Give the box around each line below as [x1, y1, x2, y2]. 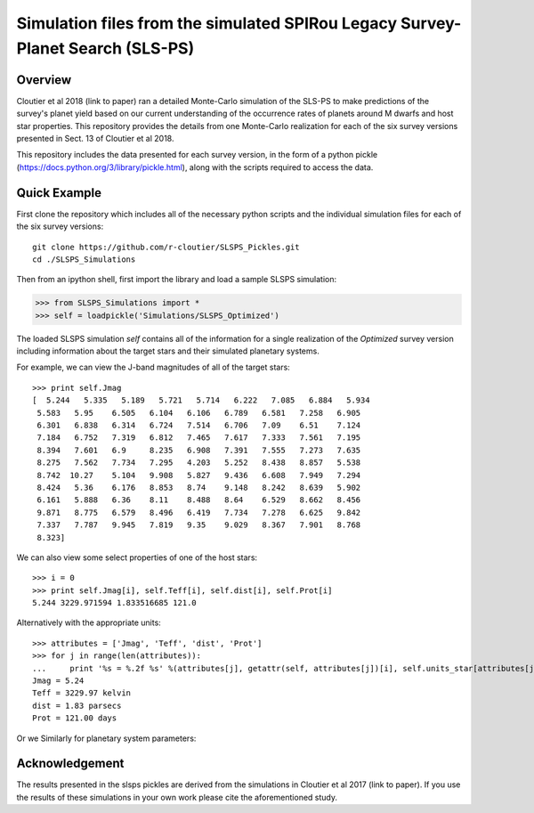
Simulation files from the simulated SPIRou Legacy [16, 13, 398, 33]
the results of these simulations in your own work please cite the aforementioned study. [16, 792, 338, 802]
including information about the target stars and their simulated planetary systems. [16, 346, 320, 356]
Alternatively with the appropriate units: [16, 617, 162, 628]
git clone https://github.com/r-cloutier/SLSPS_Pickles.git [32, 241, 300, 252]
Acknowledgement [16, 756, 125, 771]
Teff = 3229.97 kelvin [32, 688, 132, 698]
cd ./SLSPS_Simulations [32, 254, 136, 264]
